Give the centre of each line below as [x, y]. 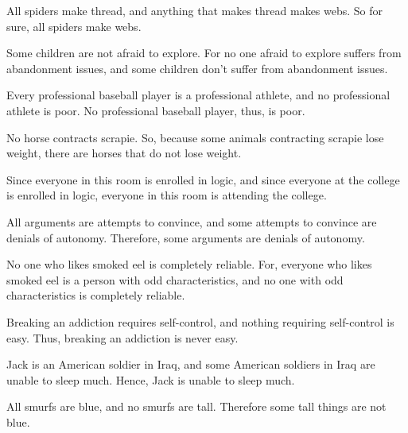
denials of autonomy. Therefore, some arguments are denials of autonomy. [186, 237]
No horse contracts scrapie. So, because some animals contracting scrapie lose [195, 137]
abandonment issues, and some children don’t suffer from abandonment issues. [197, 68]
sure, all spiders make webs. [74, 26]
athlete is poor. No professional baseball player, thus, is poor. [156, 110]
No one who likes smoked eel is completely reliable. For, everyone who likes [189, 264]
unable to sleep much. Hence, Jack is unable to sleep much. [151, 379]
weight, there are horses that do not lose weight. [124, 153]
